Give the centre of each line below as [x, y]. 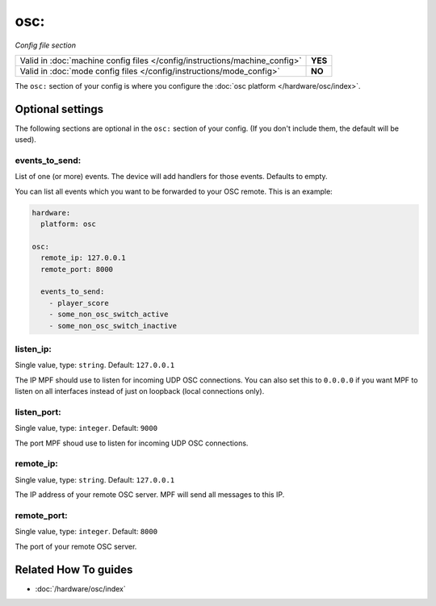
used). [25, 140]
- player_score [79, 303]
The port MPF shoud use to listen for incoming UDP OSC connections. [132, 443]
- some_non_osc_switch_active [109, 314]
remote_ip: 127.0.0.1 [84, 258]
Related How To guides [74, 569]
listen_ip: [34, 349]
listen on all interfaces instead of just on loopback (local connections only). [140, 391]
